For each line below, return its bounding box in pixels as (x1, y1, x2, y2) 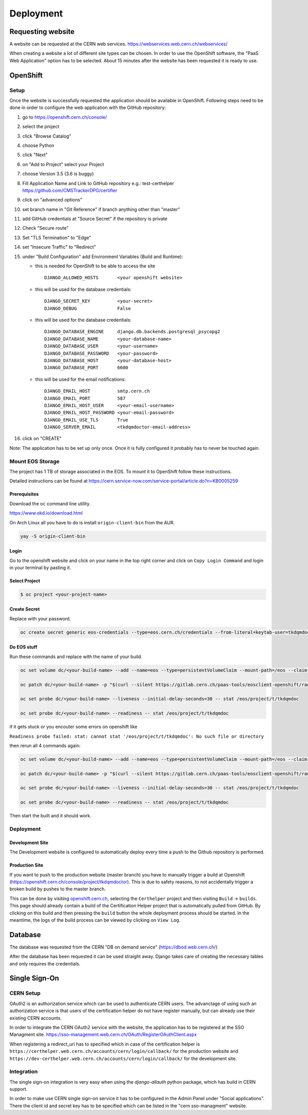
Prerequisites (9, 491, 39, 497)
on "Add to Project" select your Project (22, 161, 105, 167)
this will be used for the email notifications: (35, 376, 126, 382)
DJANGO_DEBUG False (44, 305, 131, 311)
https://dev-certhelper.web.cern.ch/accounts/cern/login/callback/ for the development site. (9, 1055, 237, 1062)
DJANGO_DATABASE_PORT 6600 (44, 365, 128, 371)
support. (9, 1086, 28, 1092)
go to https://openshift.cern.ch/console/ (22, 114, 107, 120)
